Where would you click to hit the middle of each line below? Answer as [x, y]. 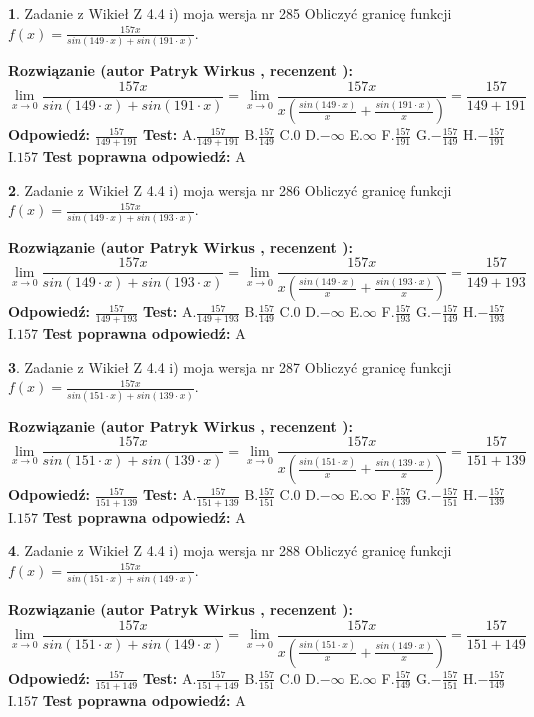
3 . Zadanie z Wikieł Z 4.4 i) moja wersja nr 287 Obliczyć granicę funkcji [230, 366]
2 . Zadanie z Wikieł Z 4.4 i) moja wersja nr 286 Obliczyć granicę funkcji [230, 189]
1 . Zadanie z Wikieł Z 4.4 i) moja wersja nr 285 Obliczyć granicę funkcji [230, 13]
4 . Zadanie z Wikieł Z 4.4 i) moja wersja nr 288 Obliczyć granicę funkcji [230, 550]
